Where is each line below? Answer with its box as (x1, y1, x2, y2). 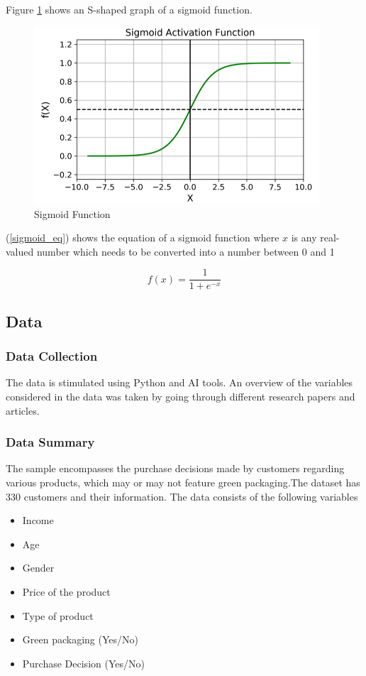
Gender (22, 560, 55, 575)
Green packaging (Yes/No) (22, 632, 138, 647)
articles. (6, 403, 40, 418)
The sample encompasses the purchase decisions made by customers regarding (6, 461, 345, 476)
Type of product (22, 608, 94, 623)
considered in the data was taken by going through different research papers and (6, 389, 355, 404)
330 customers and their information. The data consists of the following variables (6, 489, 358, 503)
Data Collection (6, 347, 98, 365)
